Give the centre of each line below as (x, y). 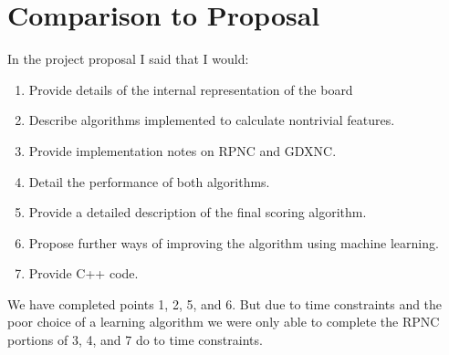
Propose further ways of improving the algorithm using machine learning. (234, 242)
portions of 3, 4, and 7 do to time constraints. (135, 340)
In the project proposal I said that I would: (128, 59)
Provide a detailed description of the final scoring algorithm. (198, 212)
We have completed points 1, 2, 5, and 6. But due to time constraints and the (225, 303)
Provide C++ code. (84, 273)
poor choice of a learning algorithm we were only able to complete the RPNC (224, 322)
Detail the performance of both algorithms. (149, 181)
